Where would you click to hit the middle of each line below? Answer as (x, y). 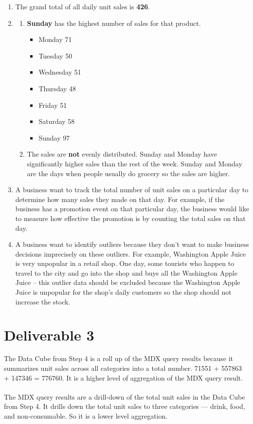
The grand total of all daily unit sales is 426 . (83, 6)
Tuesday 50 (55, 55)
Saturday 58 (57, 121)
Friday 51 (53, 105)
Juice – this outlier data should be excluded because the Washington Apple (128, 282)
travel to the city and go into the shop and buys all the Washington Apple (126, 273)
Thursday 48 (57, 88)
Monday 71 (55, 39)
